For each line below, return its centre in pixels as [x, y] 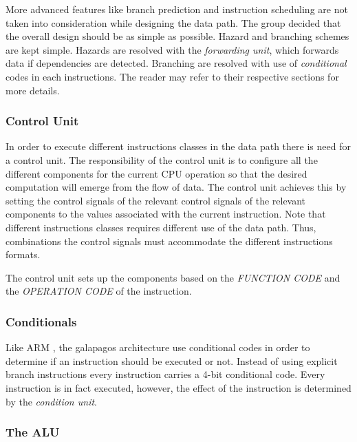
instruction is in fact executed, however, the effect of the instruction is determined [178, 387]
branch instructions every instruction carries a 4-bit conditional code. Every [165, 374]
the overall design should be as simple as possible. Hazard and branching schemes [177, 36]
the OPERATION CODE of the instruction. [99, 291]
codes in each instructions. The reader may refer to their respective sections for [172, 76]
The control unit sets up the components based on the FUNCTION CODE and [173, 277]
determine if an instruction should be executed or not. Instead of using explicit [172, 360]
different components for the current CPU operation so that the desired [156, 173]
